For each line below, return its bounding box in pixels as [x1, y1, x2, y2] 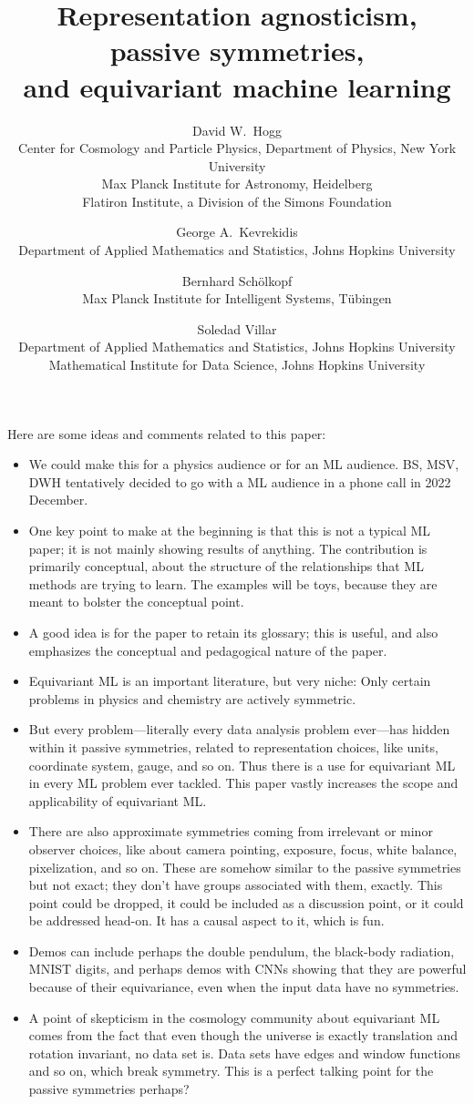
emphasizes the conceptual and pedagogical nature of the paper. [28, 640, 387, 659]
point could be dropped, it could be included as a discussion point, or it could [28, 893, 464, 912]
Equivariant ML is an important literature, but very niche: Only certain [28, 671, 431, 690]
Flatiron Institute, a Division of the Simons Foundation [82, 191, 392, 210]
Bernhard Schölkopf [181, 271, 293, 290]
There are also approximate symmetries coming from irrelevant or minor [28, 822, 433, 841]
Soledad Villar [197, 319, 277, 338]
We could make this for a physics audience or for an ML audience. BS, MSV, [28, 455, 459, 474]
